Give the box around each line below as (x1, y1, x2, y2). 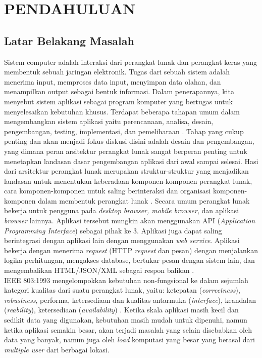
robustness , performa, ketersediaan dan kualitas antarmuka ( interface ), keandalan (4, 294, 256, 305)
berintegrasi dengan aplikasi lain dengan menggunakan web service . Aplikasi (4, 235, 240, 246)
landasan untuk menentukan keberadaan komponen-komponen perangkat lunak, (4, 175, 252, 186)
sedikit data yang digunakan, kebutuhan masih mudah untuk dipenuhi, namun (4, 314, 247, 325)
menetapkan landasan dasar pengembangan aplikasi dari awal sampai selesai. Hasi (4, 155, 258, 166)
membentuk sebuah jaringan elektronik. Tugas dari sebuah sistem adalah (4, 66, 230, 77)
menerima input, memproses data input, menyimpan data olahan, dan (4, 76, 221, 87)
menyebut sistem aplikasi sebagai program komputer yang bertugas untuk (4, 96, 233, 106)
